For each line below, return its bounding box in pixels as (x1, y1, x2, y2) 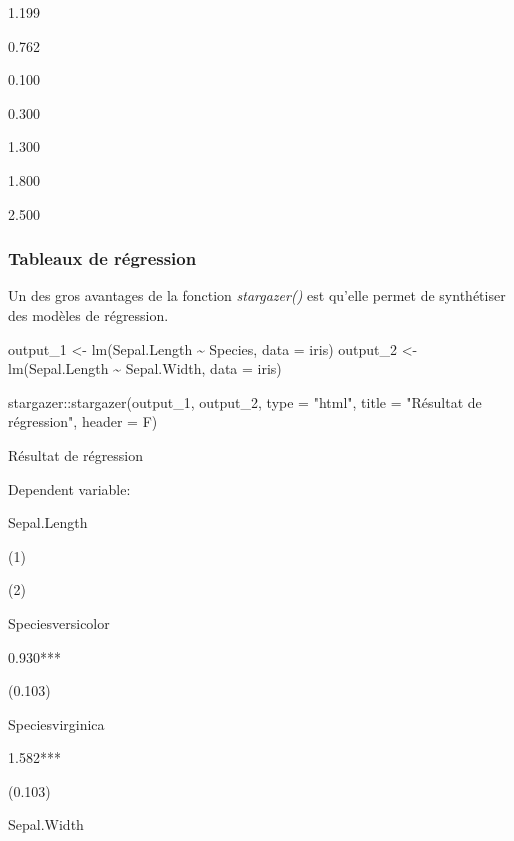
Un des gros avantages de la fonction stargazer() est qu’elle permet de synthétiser (8, 285, 506, 306)
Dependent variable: (8, 478, 131, 499)
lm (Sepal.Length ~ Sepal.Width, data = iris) (8, 358, 282, 379)
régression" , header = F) (8, 411, 158, 432)
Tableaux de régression (8, 246, 197, 271)
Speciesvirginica (8, 713, 105, 734)
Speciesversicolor (8, 612, 110, 633)
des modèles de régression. (8, 304, 169, 325)
